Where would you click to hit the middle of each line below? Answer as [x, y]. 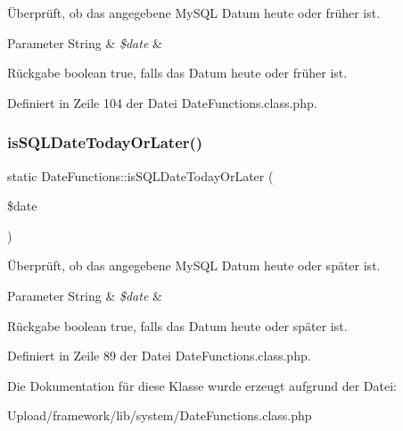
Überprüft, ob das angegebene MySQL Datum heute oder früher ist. [194, 12]
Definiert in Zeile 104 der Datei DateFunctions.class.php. [162, 102]
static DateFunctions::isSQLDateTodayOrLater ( [140, 175]
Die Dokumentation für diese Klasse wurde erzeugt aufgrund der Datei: [202, 385]
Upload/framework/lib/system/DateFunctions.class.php [160, 415]
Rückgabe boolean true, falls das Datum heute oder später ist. [177, 325]
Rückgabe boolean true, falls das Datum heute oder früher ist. [177, 73]
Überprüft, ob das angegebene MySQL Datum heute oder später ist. [194, 265]
